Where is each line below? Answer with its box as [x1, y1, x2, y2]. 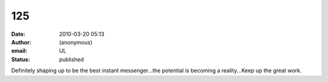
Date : [11, 30, 26, 38]
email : [11, 47, 27, 55]
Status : [11, 55, 30, 63]
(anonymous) [59, 38, 93, 46]
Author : [11, 38, 32, 46]
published [59, 55, 84, 63]
